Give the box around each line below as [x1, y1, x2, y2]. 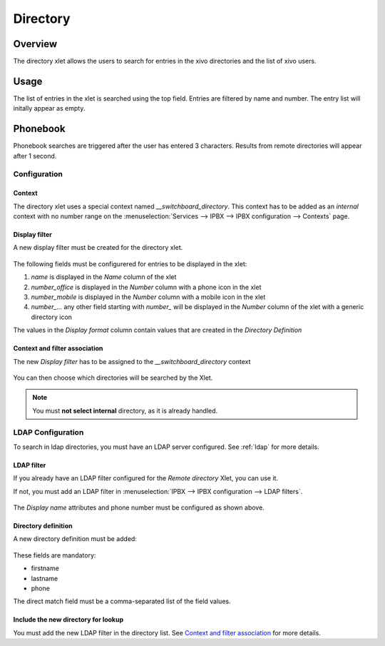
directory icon [31, 313, 73, 321]
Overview [13, 38, 58, 50]
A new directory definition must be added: [13, 535, 137, 543]
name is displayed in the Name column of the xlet [31, 273, 177, 281]
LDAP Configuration [13, 428, 84, 438]
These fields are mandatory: [13, 550, 96, 560]
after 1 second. [13, 151, 57, 160]
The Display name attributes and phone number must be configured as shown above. [13, 503, 265, 512]
